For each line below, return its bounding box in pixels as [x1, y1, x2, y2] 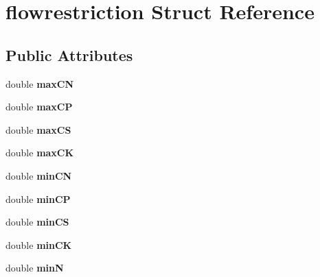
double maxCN [5, 76, 74, 91]
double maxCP [5, 99, 73, 114]
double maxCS [5, 122, 71, 136]
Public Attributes [5, 44, 133, 65]
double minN [5, 261, 64, 275]
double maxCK [5, 145, 74, 160]
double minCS [5, 215, 69, 229]
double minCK [5, 237, 72, 252]
